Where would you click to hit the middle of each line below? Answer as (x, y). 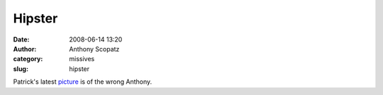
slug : (21, 69)
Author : (25, 49)
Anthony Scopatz (94, 49)
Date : (21, 39)
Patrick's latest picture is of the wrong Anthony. (83, 82)
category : (28, 59)
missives (82, 59)
